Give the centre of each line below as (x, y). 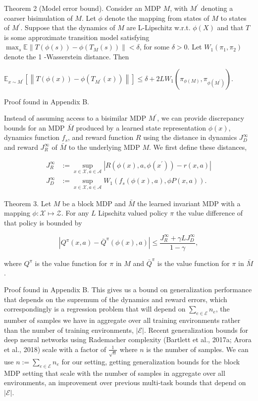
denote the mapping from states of (157, 18)
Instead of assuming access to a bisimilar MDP (75, 118)
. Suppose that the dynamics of (68, 27)
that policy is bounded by (43, 222)
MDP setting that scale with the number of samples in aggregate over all (115, 373)
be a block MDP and (94, 203)
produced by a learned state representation (141, 127)
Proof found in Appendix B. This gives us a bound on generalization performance (128, 290)
